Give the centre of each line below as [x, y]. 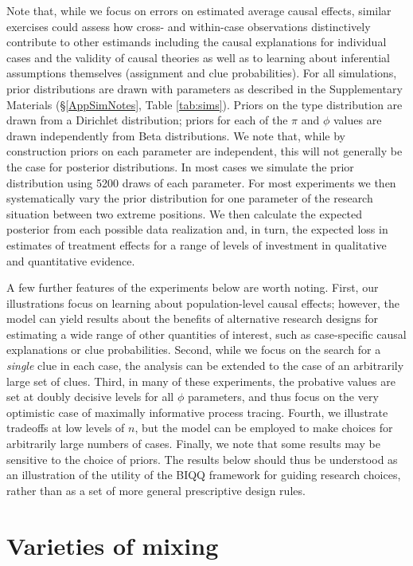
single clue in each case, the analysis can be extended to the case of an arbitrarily [205, 366]
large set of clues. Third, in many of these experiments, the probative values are [201, 381]
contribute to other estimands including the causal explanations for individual [197, 42]
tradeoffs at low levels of [66, 428]
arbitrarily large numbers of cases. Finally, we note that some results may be [193, 444]
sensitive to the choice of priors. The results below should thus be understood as [202, 459]
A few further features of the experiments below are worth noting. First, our [193, 287]
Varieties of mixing [113, 545]
